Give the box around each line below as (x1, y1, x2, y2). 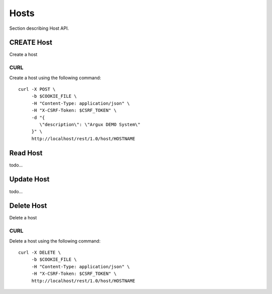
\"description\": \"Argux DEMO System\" (39, 122, 141, 127)
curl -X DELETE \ (18, 250, 61, 255)
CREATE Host (9, 38, 52, 47)
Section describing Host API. (9, 25, 69, 31)
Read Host (9, 149, 43, 157)
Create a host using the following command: (9, 75, 101, 81)
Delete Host (9, 202, 47, 210)
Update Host (9, 175, 50, 184)
